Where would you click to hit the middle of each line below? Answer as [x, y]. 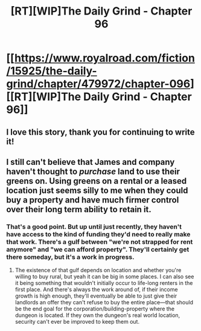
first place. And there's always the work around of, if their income [96, 290]
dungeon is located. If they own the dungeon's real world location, [97, 315]
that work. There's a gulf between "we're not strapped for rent [100, 242]
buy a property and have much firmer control [93, 200]
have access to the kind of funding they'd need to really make [98, 234]
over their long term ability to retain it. [79, 209]
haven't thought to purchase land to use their [93, 171]
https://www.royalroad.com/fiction [104, 58]
